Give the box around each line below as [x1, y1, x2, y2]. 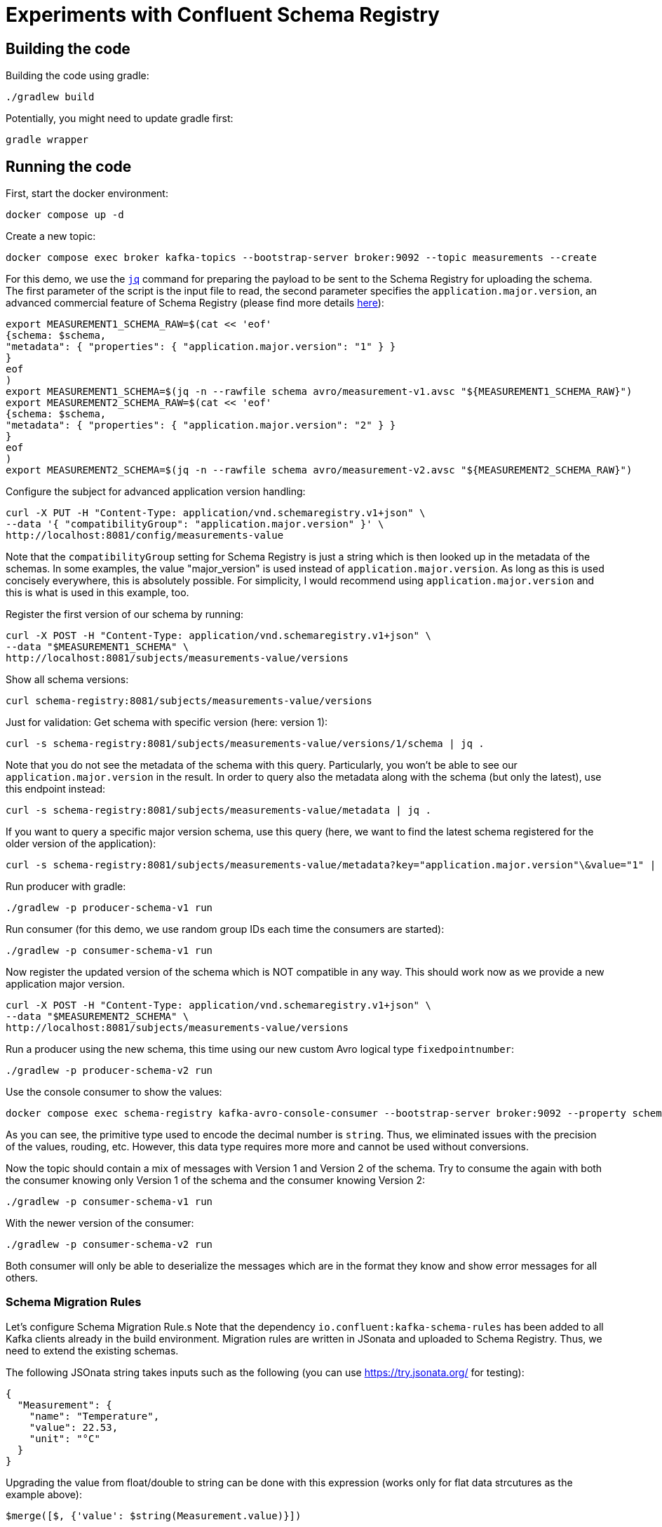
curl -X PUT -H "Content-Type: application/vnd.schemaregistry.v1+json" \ [6, 507, 426, 519]
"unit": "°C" [29, 1432, 100, 1444]
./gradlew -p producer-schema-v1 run [6, 902, 213, 914]
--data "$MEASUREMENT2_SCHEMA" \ [6, 1011, 189, 1023]
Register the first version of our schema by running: [6, 608, 244, 621]
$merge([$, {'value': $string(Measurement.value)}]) [6, 1509, 302, 1521]
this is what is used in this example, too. [6, 586, 189, 599]
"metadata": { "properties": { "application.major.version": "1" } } [6, 341, 396, 353]
